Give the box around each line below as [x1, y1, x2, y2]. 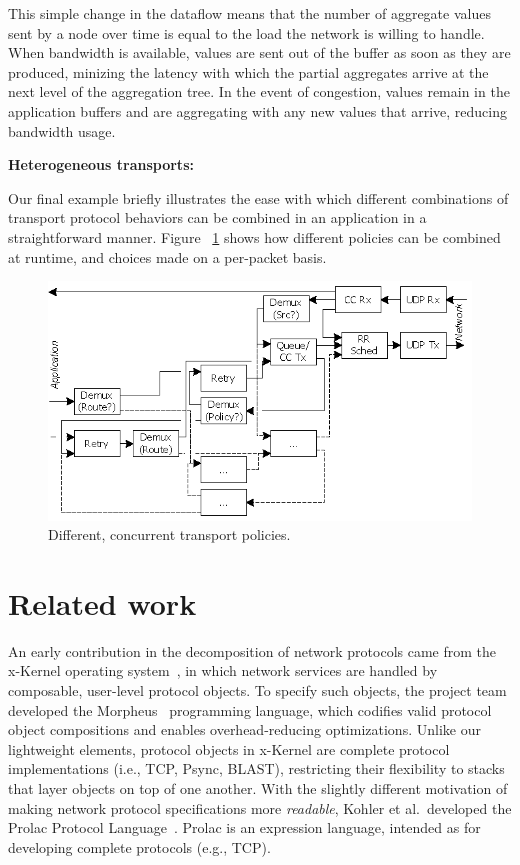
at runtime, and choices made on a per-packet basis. [8, 246, 327, 267]
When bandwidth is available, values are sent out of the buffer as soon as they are [8, 42, 511, 63]
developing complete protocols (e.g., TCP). [8, 836, 271, 857]
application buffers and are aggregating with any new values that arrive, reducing [8, 100, 507, 121]
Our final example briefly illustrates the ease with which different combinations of [8, 187, 509, 208]
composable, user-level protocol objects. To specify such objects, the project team [8, 680, 507, 701]
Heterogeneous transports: [8, 154, 194, 175]
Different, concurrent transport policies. [48, 524, 291, 545]
